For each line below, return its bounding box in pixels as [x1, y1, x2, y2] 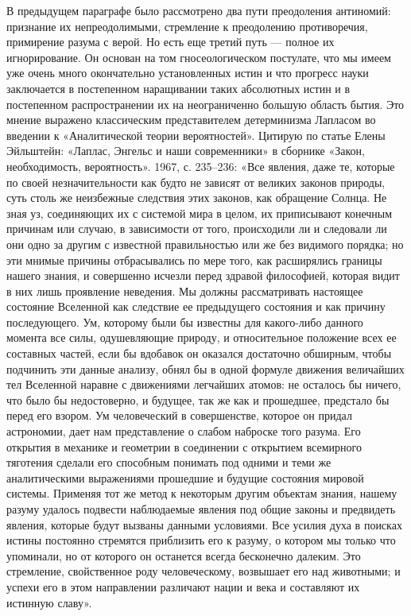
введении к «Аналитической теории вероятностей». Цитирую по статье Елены [6, 126, 386, 143]
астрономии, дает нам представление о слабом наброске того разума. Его [6, 423, 361, 440]
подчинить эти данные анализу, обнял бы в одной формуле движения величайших [6, 360, 405, 377]
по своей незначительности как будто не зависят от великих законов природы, [6, 173, 386, 190]
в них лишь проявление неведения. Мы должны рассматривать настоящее [6, 282, 363, 299]
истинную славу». [6, 594, 92, 610]
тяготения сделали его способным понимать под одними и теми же [6, 454, 332, 471]
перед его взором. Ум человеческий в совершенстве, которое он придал [6, 407, 352, 424]
